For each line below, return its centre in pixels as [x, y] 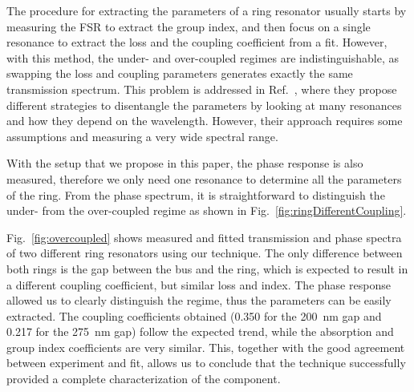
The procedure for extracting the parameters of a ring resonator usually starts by [207, 10]
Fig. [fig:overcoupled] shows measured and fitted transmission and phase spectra [204, 237]
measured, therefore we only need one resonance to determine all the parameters [204, 178]
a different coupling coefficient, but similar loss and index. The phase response [199, 284]
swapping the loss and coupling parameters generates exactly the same [180, 73]
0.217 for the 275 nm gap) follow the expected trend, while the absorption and [200, 331]
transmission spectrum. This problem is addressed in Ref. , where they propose [202, 89]
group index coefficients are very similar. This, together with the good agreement [206, 347]
